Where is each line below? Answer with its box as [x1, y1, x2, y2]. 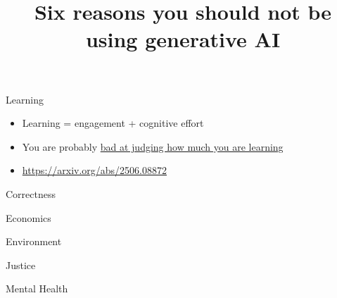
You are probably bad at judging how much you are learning [22, 139, 284, 154]
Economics [6, 210, 51, 225]
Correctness [6, 186, 56, 201]
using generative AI [85, 25, 281, 54]
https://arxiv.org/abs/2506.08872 [22, 163, 167, 178]
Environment [6, 234, 62, 249]
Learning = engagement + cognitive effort [22, 116, 204, 130]
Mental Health [6, 281, 68, 296]
